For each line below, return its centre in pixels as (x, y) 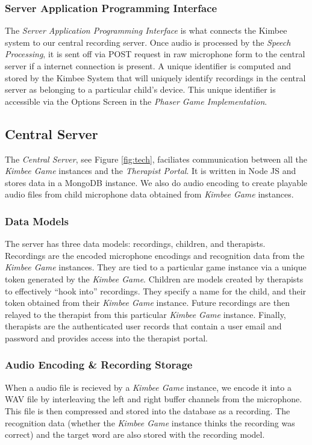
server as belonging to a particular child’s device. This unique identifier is (140, 89)
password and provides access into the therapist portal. (107, 338)
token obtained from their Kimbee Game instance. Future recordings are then (147, 303)
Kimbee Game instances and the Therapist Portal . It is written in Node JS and (151, 171)
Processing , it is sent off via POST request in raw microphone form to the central (155, 54)
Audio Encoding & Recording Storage (99, 365)
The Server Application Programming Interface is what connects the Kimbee (146, 30)
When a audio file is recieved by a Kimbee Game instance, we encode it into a (148, 387)
